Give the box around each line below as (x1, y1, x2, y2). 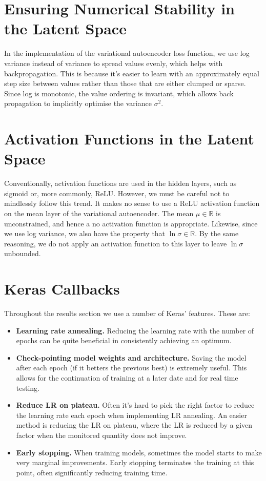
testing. (16, 382, 39, 393)
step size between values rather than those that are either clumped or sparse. (4, 78, 246, 89)
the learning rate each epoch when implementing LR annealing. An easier (16, 409, 247, 420)
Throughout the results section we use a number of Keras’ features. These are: (4, 308, 250, 319)
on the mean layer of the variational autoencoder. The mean (4, 207, 194, 218)
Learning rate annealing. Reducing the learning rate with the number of (16, 325, 254, 336)
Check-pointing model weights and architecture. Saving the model (16, 352, 247, 363)
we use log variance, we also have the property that (4, 228, 166, 239)
